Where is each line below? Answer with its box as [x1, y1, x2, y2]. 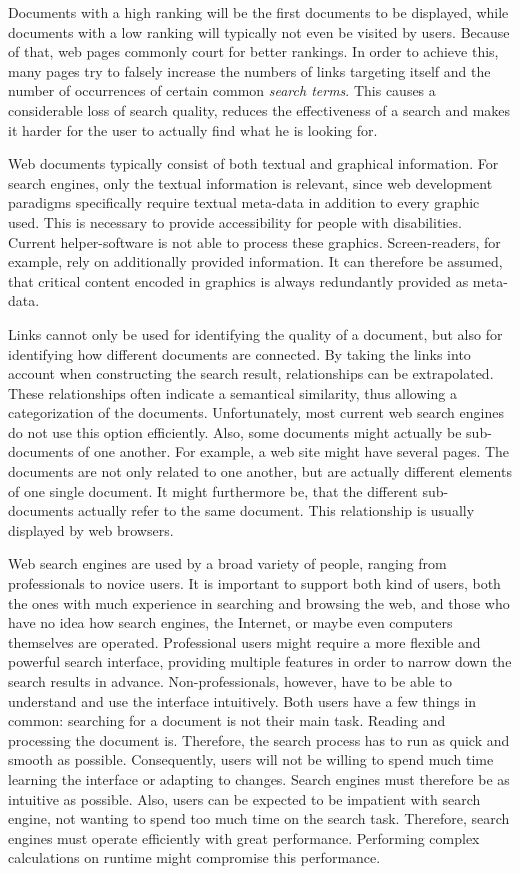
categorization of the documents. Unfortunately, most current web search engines [8, 402, 504, 423]
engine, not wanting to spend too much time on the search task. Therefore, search [8, 808, 510, 829]
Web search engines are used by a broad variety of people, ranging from [8, 553, 447, 574]
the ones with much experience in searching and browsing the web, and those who [8, 592, 510, 613]
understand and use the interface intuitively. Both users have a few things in [8, 690, 477, 711]
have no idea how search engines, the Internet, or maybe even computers [8, 612, 453, 633]
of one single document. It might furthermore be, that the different [8, 480, 418, 501]
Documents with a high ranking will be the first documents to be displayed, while [8, 2, 509, 22]
